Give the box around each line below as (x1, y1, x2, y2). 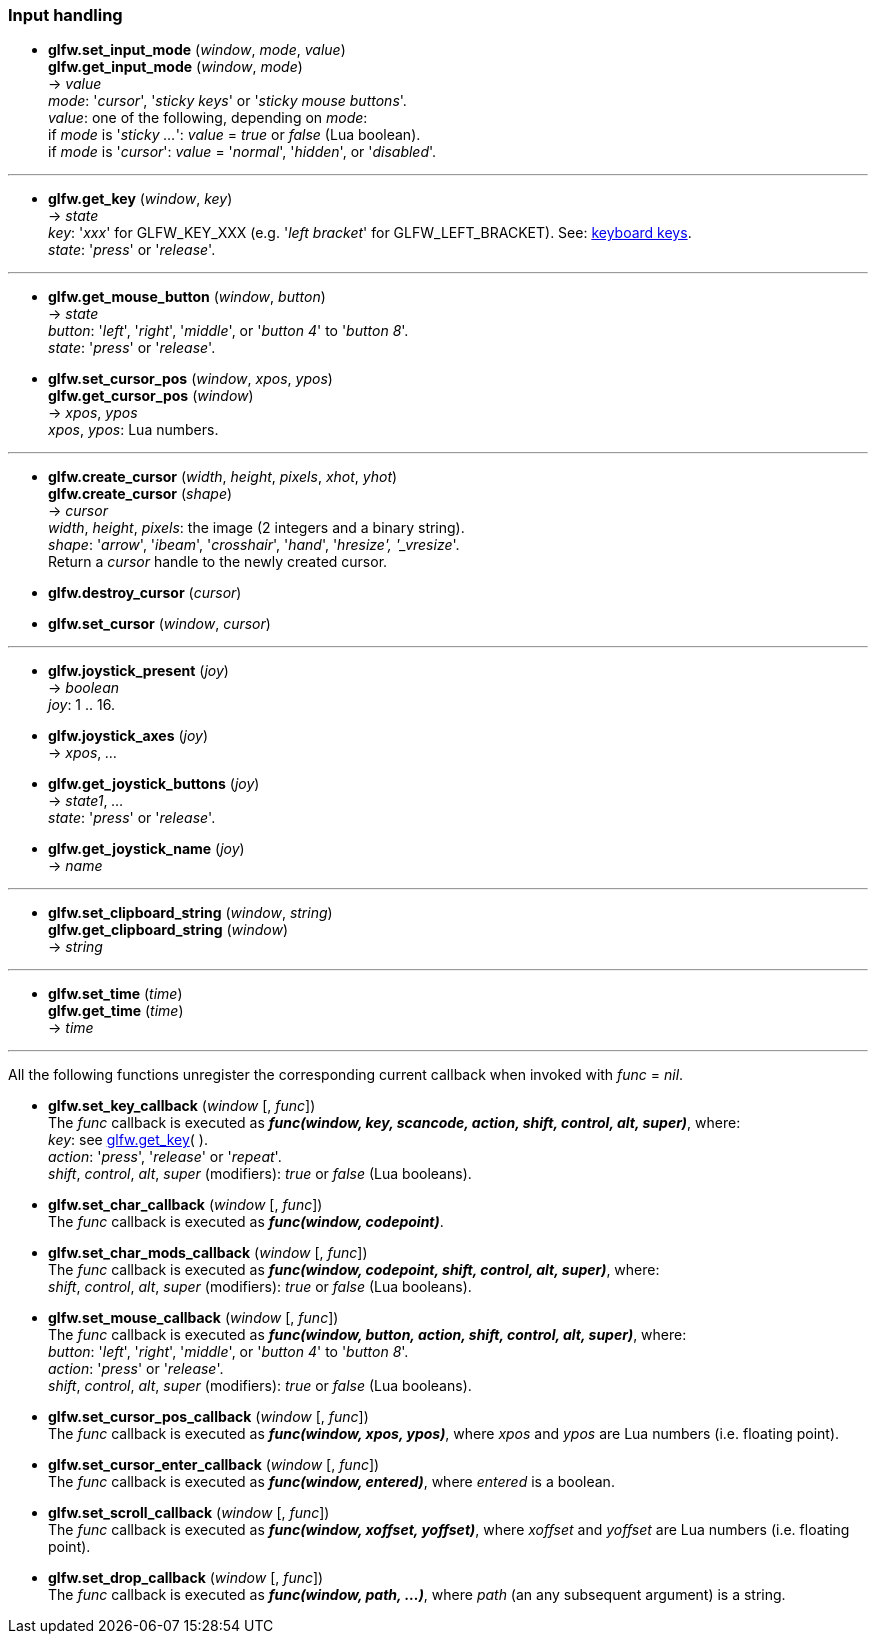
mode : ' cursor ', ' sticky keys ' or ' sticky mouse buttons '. (48, 92, 407, 110)
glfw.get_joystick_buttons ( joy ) (48, 775, 260, 793)
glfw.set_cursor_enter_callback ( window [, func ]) (48, 1456, 380, 1474)
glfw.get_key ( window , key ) (48, 190, 233, 208)
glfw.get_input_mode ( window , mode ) (48, 58, 303, 76)
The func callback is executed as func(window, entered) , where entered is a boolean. (48, 1473, 615, 1491)
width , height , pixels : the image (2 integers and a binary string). (48, 519, 465, 537)
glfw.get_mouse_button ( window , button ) (48, 288, 326, 306)
